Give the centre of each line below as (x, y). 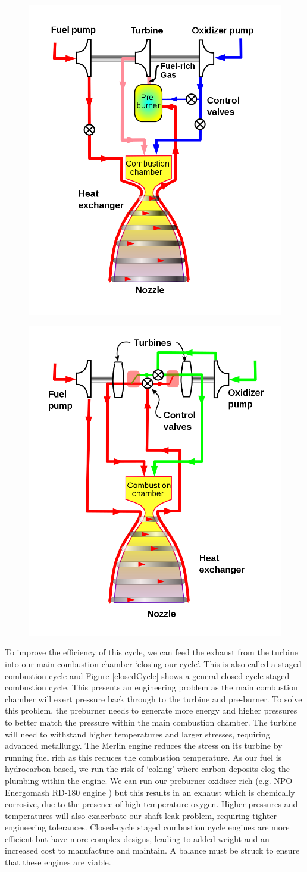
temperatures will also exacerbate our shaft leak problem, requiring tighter (141, 815)
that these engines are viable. (58, 862)
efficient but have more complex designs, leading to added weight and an (137, 838)
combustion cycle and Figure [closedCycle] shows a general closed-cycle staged (147, 675)
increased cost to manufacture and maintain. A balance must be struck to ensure (152, 850)
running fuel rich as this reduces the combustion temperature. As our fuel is (143, 757)
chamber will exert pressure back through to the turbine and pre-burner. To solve (153, 698)
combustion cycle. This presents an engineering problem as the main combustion (151, 687)
